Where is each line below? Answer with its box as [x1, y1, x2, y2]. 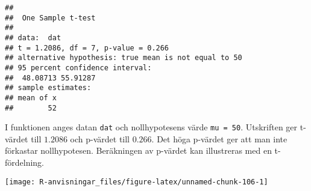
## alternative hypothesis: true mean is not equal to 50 [5, 53, 242, 62]
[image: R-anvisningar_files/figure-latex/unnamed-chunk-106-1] [5, 177, 268, 186]
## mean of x [5, 93, 57, 102]
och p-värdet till [70, 132, 130, 145]
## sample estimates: [5, 83, 92, 92]
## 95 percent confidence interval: [5, 63, 152, 72]
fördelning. [5, 156, 45, 169]
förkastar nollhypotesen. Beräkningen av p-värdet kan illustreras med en [5, 144, 272, 157]
